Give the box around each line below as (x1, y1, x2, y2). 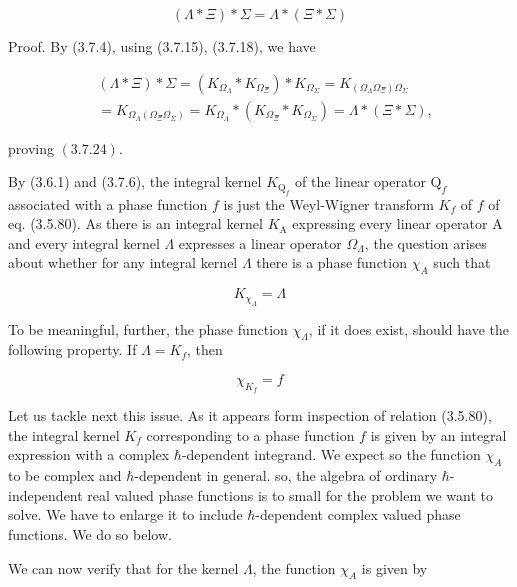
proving (8, 137, 54, 158)
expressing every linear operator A (292, 213, 503, 234)
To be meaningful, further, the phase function (8, 318, 288, 339)
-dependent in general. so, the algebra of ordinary (134, 465, 438, 486)
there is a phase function (256, 252, 407, 273)
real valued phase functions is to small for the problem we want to (87, 484, 493, 505)
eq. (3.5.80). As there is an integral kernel (8, 213, 263, 234)
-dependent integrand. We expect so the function (181, 444, 481, 465)
